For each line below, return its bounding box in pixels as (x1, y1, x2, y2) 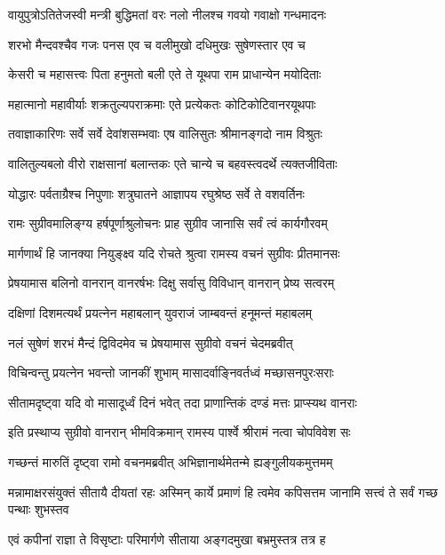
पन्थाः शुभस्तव (8, 500, 69, 519)
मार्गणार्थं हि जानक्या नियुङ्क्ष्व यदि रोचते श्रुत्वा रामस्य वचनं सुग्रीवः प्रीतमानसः (8, 243, 340, 262)
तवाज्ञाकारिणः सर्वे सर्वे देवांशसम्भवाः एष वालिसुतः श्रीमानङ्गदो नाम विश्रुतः (8, 124, 322, 143)
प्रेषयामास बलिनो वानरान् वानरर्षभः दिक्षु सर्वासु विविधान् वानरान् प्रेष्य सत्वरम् (8, 274, 335, 292)
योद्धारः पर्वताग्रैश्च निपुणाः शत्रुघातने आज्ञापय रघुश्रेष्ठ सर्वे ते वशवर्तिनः (8, 184, 305, 202)
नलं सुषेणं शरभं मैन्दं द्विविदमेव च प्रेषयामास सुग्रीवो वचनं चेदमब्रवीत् (8, 333, 293, 352)
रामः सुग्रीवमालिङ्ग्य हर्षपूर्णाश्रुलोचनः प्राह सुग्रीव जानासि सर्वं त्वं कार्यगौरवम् (8, 214, 328, 233)
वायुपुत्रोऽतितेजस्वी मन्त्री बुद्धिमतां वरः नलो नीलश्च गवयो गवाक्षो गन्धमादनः (8, 5, 327, 23)
